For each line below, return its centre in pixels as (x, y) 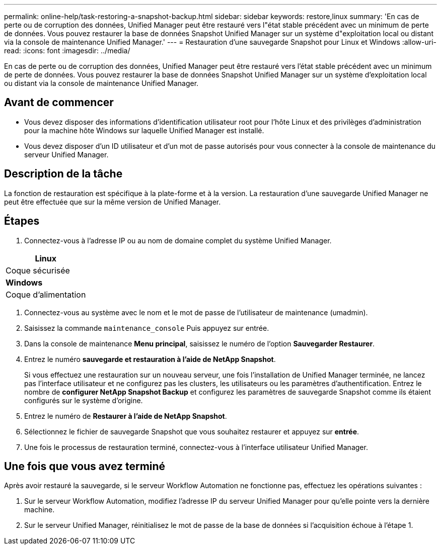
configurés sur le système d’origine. (84, 400)
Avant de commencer (59, 103)
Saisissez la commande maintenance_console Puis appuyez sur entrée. (147, 328)
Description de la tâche (63, 174)
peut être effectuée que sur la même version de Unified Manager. (113, 202)
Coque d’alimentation (46, 294)
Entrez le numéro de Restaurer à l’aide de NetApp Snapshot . (126, 416)
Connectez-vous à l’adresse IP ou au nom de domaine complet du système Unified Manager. (178, 240)
